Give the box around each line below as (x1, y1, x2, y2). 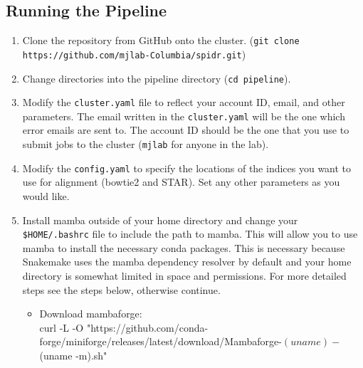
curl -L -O (39, 320, 84, 335)
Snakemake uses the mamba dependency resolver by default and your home (22, 254, 352, 269)
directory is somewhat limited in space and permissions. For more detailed (22, 268, 347, 283)
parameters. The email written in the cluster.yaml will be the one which (22, 108, 345, 123)
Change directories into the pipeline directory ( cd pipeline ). (22, 70, 291, 85)
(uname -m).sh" (39, 347, 107, 362)
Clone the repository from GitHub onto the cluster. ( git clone (22, 33, 300, 48)
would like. (22, 188, 70, 203)
